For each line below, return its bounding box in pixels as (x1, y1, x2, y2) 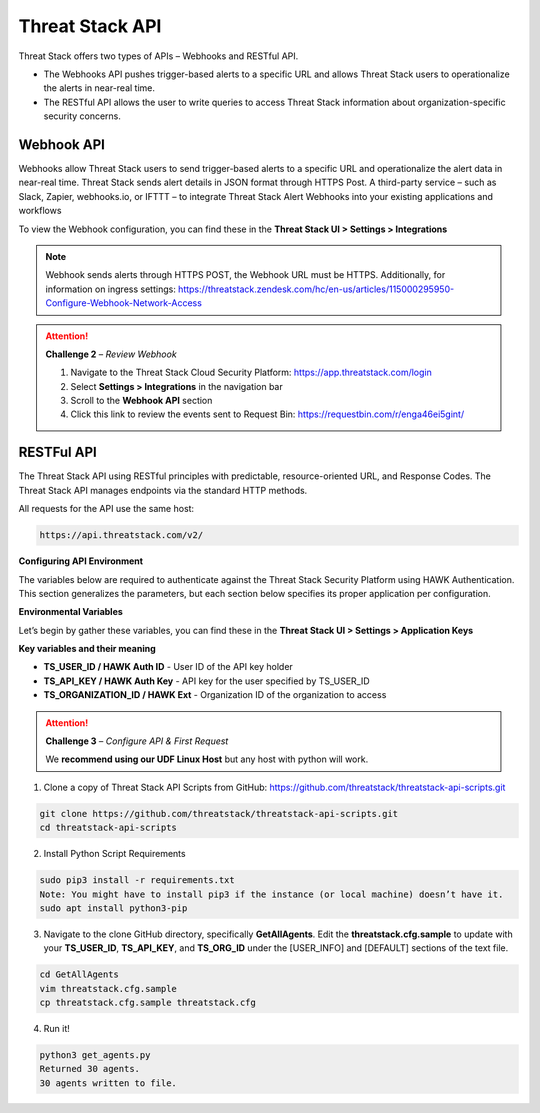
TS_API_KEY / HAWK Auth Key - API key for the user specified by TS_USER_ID (43, 675, 370, 687)
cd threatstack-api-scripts (39, 822, 177, 834)
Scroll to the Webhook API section (70, 395, 213, 407)
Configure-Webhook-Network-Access (45, 297, 202, 309)
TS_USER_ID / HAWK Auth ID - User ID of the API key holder (43, 661, 294, 673)
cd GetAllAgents (39, 969, 120, 980)
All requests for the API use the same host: (18, 503, 195, 515)
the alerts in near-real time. (43, 82, 155, 94)
